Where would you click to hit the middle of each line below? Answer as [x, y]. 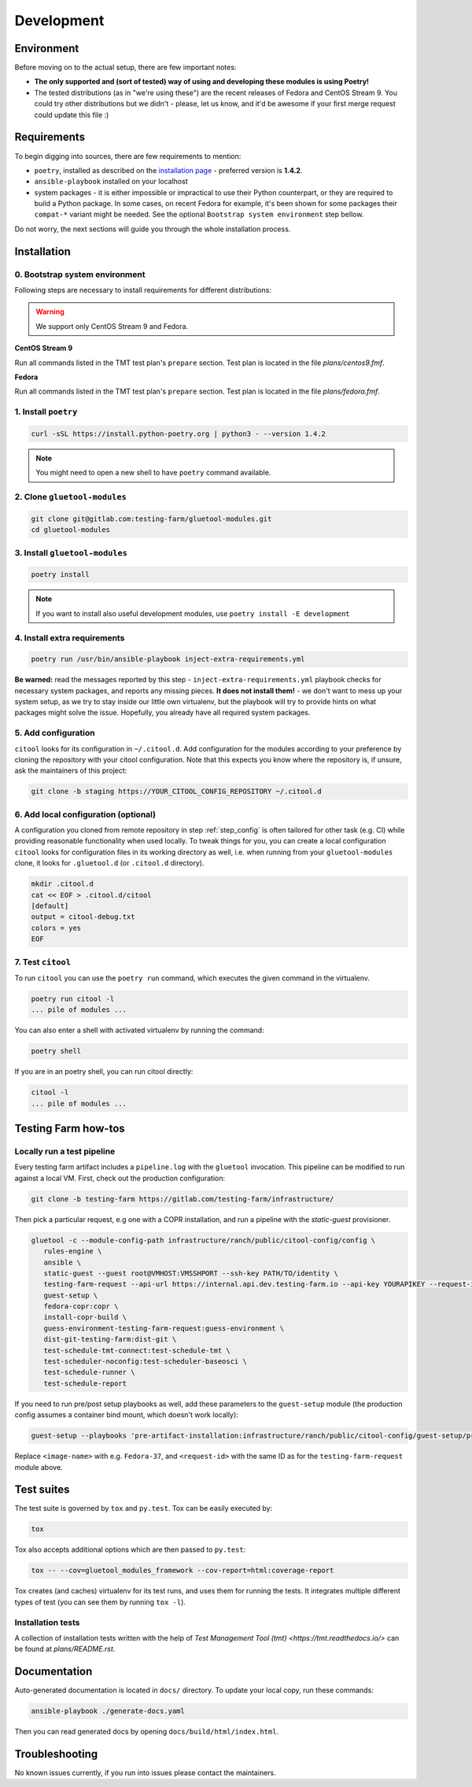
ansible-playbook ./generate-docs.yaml [108, 1711]
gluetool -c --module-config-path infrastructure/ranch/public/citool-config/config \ [203, 1240]
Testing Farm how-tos [70, 1129]
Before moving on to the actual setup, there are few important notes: [125, 68]
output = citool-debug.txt [83, 917]
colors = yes [56, 928]
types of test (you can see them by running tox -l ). [100, 1602]
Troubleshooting [56, 1754]
